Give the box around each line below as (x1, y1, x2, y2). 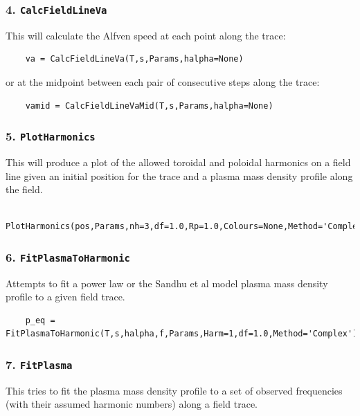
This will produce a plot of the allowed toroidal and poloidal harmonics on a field (6, 154, 351, 169)
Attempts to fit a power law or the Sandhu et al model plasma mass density (6, 275, 328, 290)
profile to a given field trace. (6, 289, 125, 304)
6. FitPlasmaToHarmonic (6, 248, 130, 265)
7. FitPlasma (6, 355, 73, 372)
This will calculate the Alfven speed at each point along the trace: (6, 28, 286, 42)
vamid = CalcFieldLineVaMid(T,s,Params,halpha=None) (25, 100, 273, 111)
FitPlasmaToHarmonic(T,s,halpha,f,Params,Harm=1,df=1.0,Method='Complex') (6, 329, 358, 339)
